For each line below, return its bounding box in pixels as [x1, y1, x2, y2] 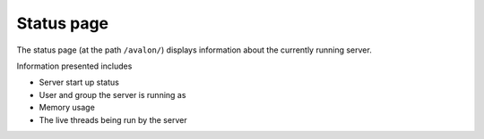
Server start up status [39, 77, 120, 88]
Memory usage [39, 102, 96, 113]
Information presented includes [16, 61, 133, 71]
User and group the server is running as [39, 89, 186, 100]
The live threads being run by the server [39, 114, 187, 125]
